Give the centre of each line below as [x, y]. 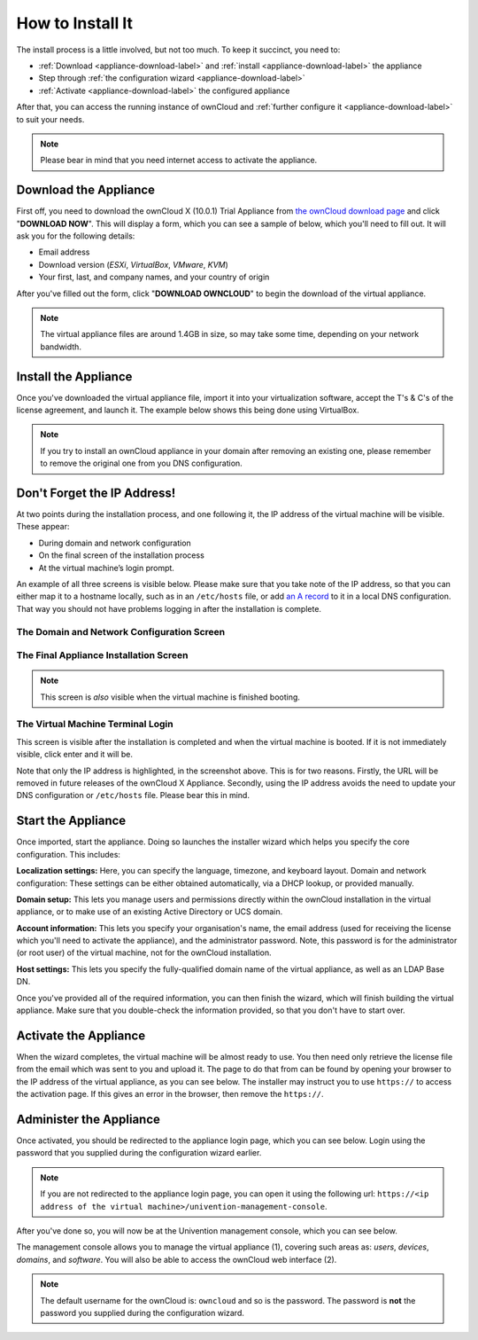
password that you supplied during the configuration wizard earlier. [139, 1153]
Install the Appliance [74, 376]
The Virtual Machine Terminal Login [95, 725]
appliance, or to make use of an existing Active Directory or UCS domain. [150, 912]
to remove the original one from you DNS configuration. [141, 463]
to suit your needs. [50, 119]
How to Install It [74, 23]
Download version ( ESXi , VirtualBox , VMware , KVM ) [134, 264]
